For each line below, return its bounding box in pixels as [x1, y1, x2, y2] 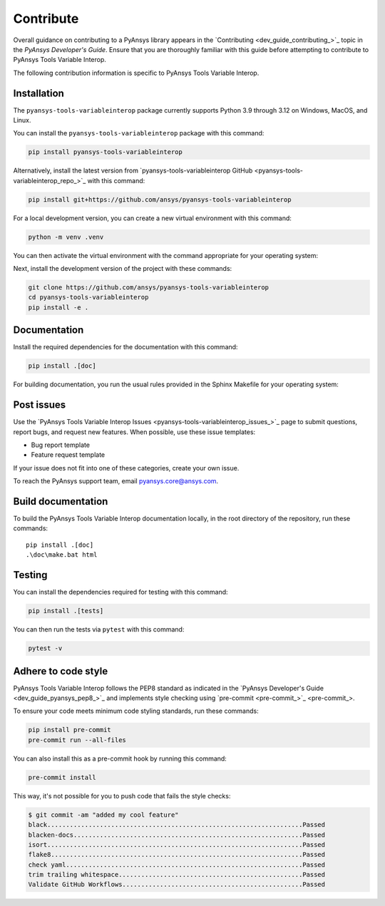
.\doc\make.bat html [26, 551, 98, 559]
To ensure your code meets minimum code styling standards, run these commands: [13, 706, 260, 716]
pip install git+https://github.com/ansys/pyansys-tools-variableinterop [28, 195, 292, 203]
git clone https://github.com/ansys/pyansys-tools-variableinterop [28, 284, 269, 292]
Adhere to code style [13, 665, 108, 677]
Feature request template [31, 451, 106, 459]
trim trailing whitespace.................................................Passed [28, 870, 326, 879]
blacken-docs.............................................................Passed [28, 830, 326, 839]
